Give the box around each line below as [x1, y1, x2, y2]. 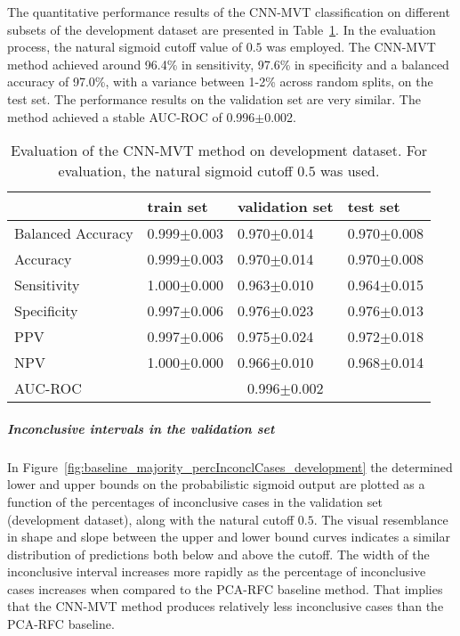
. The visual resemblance [313, 510, 448, 528]
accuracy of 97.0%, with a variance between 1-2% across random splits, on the [7, 72, 433, 91]
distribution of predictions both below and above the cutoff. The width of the [7, 544, 430, 563]
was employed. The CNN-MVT [266, 37, 436, 56]
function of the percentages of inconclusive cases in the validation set [7, 492, 383, 510]
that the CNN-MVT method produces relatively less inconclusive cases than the [7, 597, 444, 616]
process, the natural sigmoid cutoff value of [7, 37, 242, 56]
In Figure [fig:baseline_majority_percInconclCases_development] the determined [7, 457, 453, 476]
